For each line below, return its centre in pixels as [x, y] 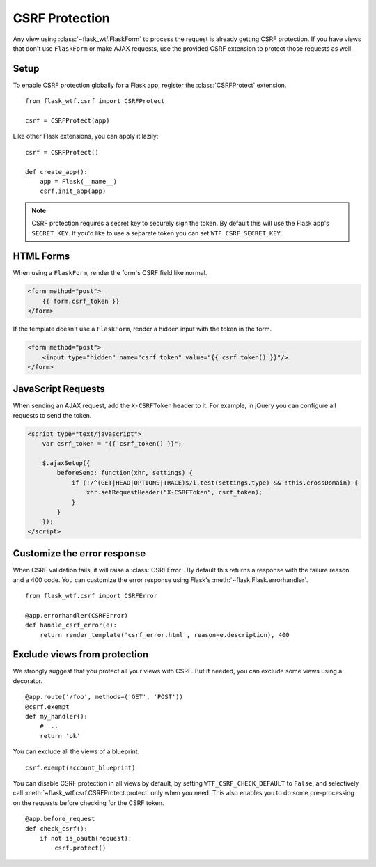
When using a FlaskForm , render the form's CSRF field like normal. [110, 273]
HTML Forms [41, 257]
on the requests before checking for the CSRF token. [88, 803]
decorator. [28, 681]
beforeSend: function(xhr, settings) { [125, 473]
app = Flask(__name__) [78, 181]
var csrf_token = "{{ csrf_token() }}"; [112, 444]
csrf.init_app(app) [73, 191]
